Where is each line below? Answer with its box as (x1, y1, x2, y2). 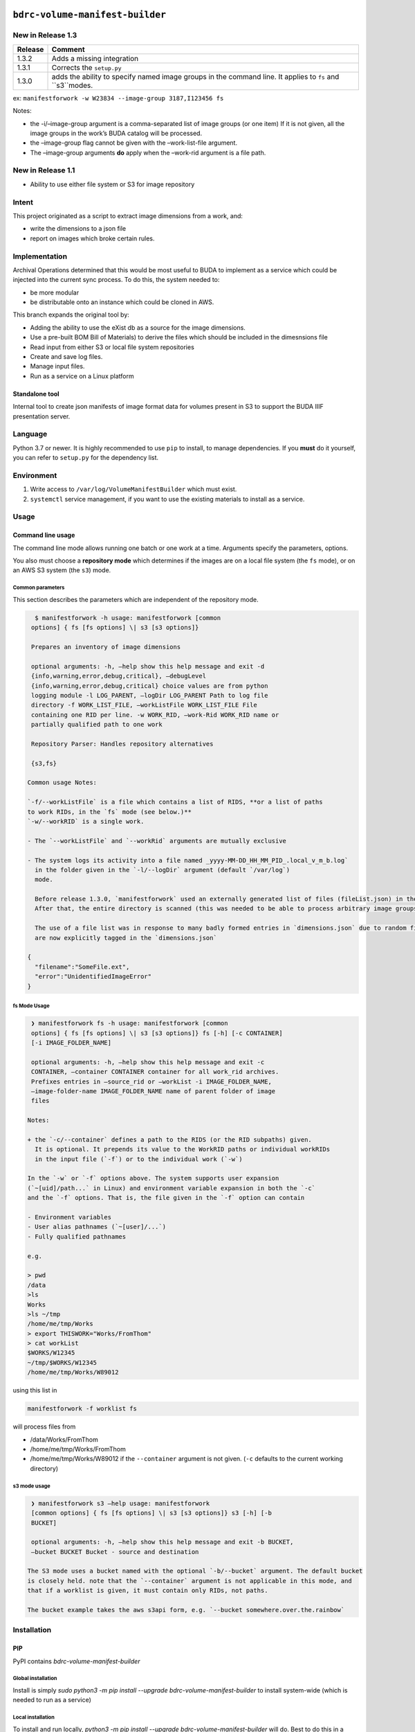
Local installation (12, 1714, 55, 1721)
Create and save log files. (30, 353, 103, 361)
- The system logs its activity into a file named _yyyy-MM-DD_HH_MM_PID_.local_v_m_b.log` (27, 856, 349, 864)
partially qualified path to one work (31, 721, 163, 729)
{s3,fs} (31, 759, 57, 767)
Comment (51, 44, 86, 54)
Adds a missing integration (51, 53, 139, 63)
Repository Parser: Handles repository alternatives (31, 740, 214, 748)
